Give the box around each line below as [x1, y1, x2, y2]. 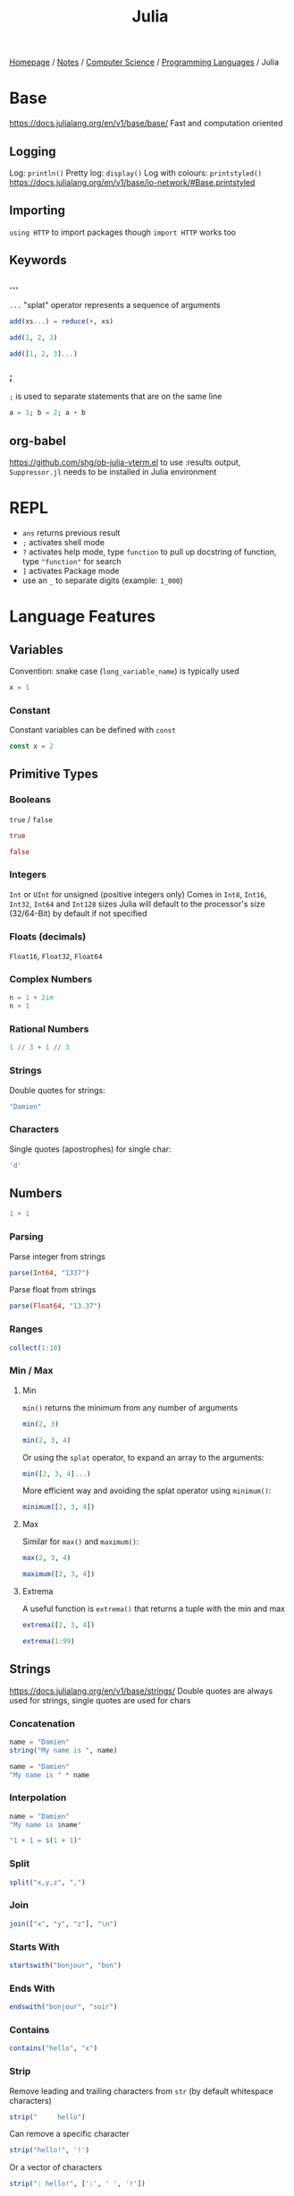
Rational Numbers [9, 1023, 89, 1035]
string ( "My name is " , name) [9, 1746, 118, 1754]
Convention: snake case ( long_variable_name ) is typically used [9, 665, 239, 676]
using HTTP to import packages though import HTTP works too [9, 227, 237, 237]
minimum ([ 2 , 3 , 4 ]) [21, 1503, 96, 1512]
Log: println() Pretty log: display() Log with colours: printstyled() [9, 167, 263, 178]
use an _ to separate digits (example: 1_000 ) [21, 575, 183, 586]
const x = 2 [9, 742, 54, 751]
